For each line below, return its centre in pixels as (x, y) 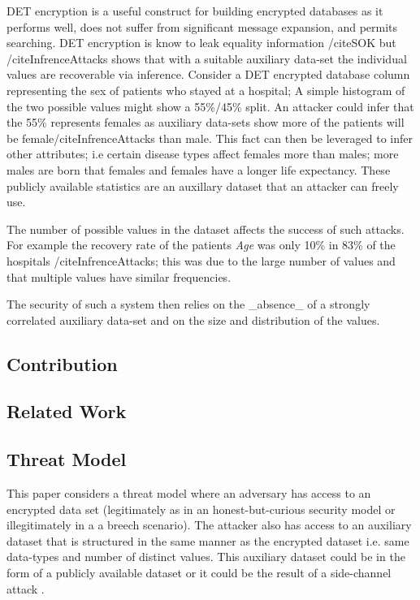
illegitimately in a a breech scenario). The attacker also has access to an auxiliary (209, 525)
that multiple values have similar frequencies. (119, 276)
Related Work (67, 411)
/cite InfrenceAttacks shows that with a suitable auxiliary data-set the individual (207, 58)
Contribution (62, 363)
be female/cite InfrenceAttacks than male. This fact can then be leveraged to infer (210, 138)
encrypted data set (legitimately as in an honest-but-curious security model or (201, 509)
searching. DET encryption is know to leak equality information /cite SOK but (201, 43)
